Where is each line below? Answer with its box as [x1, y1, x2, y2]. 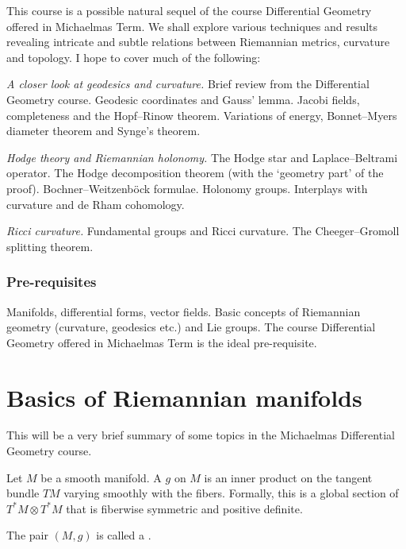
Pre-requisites [6, 272, 97, 292]
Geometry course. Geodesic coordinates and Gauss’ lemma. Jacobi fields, [6, 91, 360, 107]
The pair [6, 527, 48, 543]
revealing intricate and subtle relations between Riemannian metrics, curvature [6, 33, 390, 50]
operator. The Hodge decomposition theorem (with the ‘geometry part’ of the [6, 164, 384, 181]
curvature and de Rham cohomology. [6, 195, 185, 212]
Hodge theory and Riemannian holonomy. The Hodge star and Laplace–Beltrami [6, 149, 398, 165]
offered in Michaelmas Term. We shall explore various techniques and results [6, 17, 378, 34]
